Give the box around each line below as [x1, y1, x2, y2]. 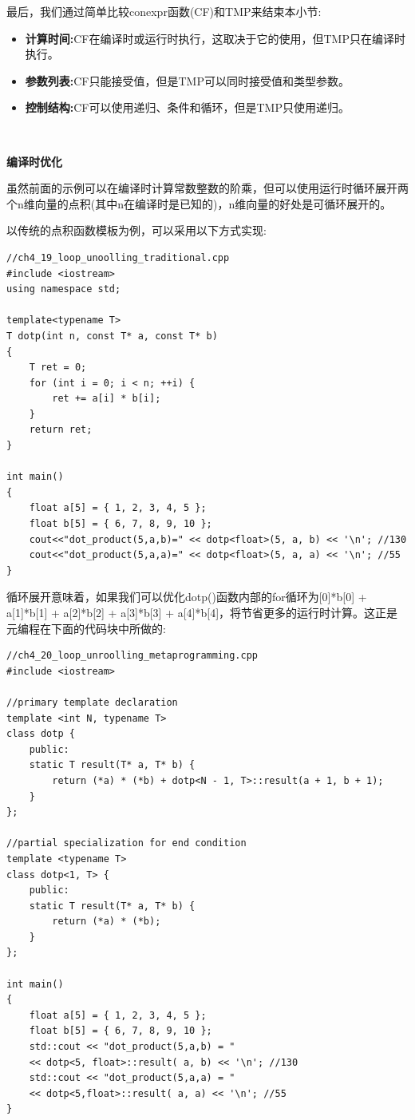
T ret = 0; [29, 362, 87, 374]
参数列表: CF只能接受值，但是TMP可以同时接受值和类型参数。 [25, 72, 350, 89]
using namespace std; [6, 283, 121, 295]
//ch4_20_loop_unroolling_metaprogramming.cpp [6, 650, 258, 662]
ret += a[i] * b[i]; [52, 393, 161, 405]
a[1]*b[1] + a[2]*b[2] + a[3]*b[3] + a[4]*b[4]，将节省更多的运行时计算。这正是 [6, 604, 398, 620]
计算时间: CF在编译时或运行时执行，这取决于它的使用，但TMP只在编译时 [25, 30, 405, 46]
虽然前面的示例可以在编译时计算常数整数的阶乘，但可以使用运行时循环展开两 [6, 180, 409, 196]
